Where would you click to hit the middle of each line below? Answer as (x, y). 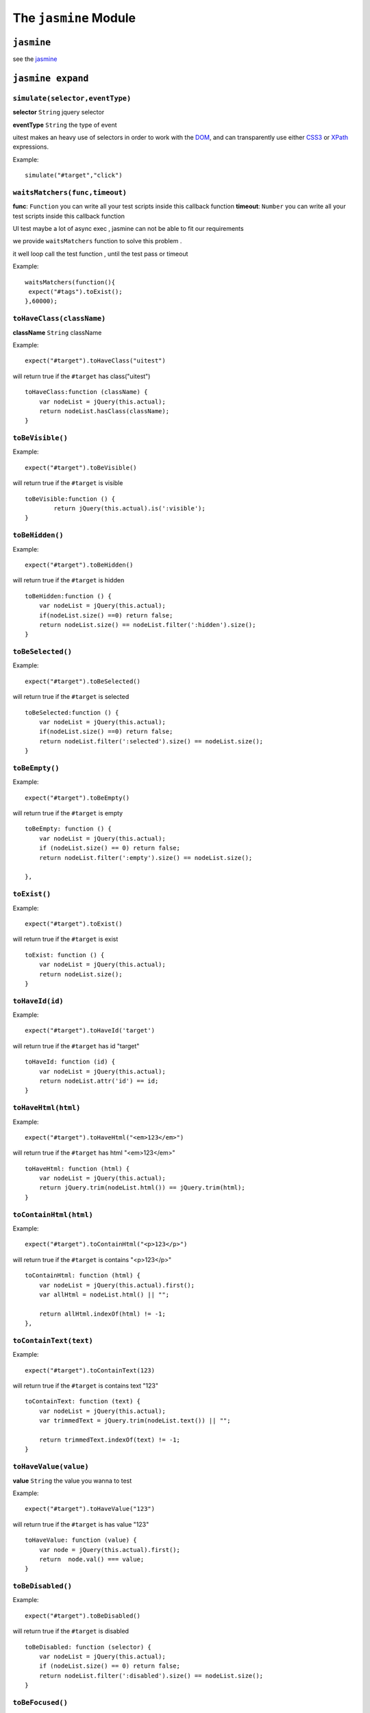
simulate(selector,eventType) (72, 98)
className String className (57, 332)
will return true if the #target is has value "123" (81, 1524)
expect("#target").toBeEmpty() (77, 798)
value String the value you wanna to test (72, 1481)
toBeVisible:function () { (70, 499)
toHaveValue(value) (51, 1467)
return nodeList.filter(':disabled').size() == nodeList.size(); (151, 1676)
